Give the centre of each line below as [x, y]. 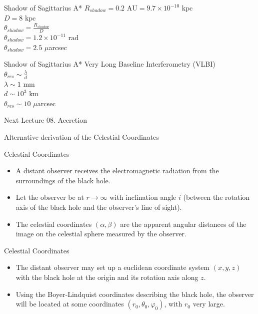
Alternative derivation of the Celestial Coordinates [81, 137]
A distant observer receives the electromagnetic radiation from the [117, 171]
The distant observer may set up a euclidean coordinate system [113, 267]
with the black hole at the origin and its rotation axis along [107, 277]
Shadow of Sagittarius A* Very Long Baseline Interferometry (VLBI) [110, 64]
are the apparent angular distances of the [183, 224]
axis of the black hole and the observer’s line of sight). [99, 207]
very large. [209, 304]
